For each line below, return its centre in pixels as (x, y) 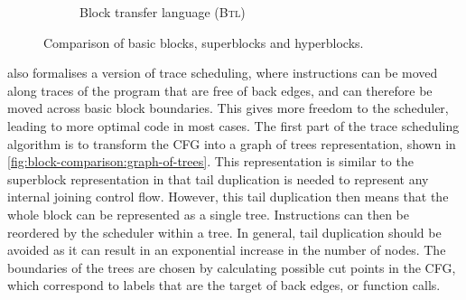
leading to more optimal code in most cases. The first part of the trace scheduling (233, 125)
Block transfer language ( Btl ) (163, 12)
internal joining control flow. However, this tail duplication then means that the (228, 197)
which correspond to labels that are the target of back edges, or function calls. (224, 285)
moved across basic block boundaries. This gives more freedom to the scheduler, (228, 108)
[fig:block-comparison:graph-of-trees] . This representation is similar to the (210, 161)
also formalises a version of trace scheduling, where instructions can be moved (223, 73)
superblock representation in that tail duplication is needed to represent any (218, 178)
